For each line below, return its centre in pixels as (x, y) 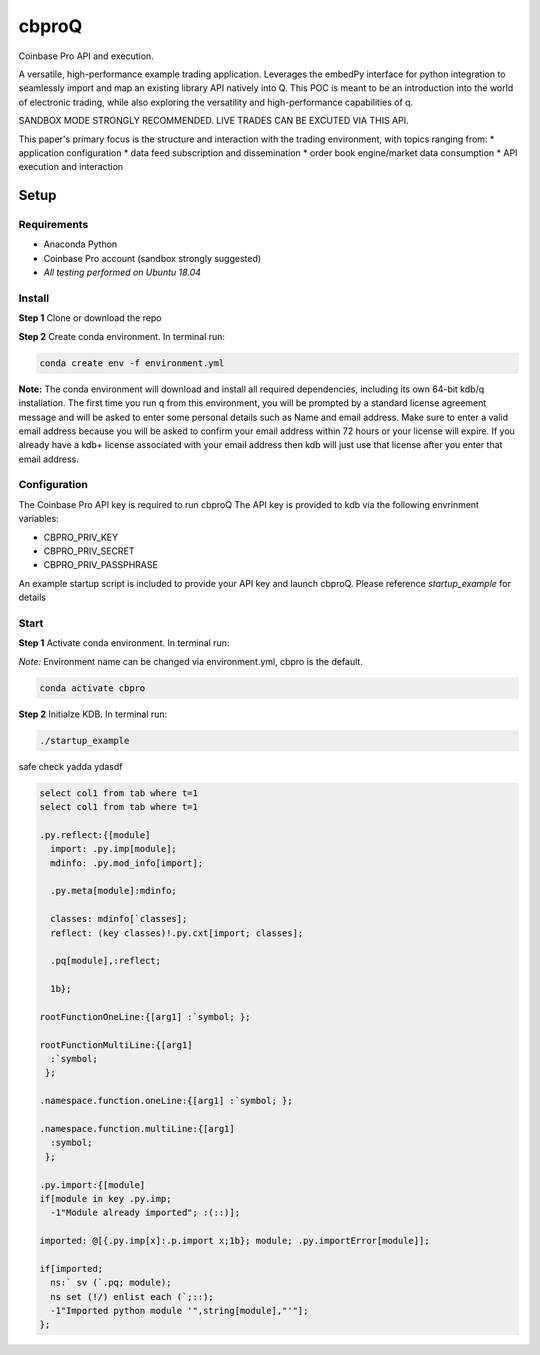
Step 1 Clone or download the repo (90, 318)
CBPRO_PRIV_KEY (81, 537)
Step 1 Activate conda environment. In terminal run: (124, 643)
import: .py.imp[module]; (113, 849)
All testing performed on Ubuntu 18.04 (122, 272)
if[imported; (71, 1268)
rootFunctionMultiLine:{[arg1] (116, 1044)
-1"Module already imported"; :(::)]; (145, 1213)
